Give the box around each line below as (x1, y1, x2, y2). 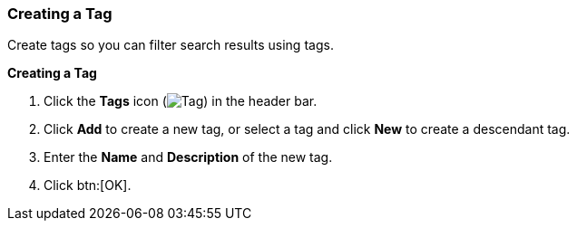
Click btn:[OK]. (44, 177, 132, 194)
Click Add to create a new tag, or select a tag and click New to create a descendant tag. (44, 121, 571, 138)
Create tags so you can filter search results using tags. (7, 37, 334, 53)
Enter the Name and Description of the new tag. (44, 149, 333, 166)
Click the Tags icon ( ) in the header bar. (44, 93, 318, 109)
